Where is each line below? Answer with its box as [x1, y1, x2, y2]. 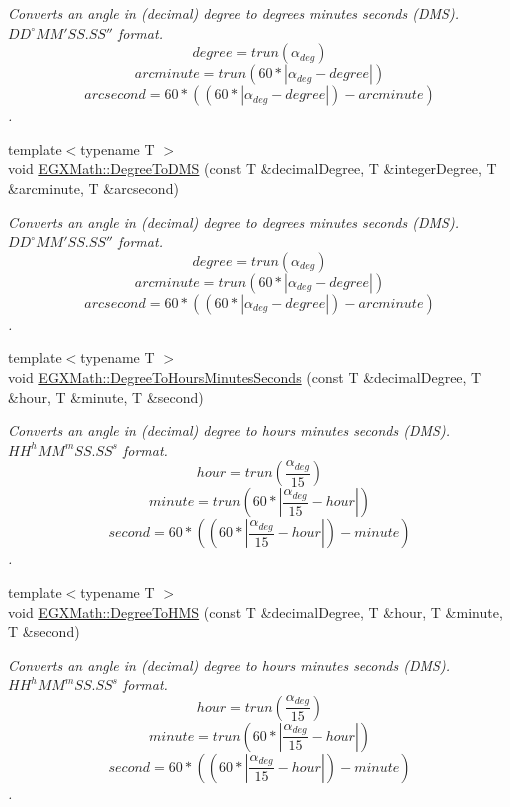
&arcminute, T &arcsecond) [8, 177, 179, 198]
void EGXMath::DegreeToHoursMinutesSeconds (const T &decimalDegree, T [8, 366, 482, 387]
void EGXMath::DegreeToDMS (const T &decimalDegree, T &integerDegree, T [8, 158, 497, 179]
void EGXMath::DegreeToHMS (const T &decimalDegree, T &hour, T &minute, [8, 601, 503, 622]
